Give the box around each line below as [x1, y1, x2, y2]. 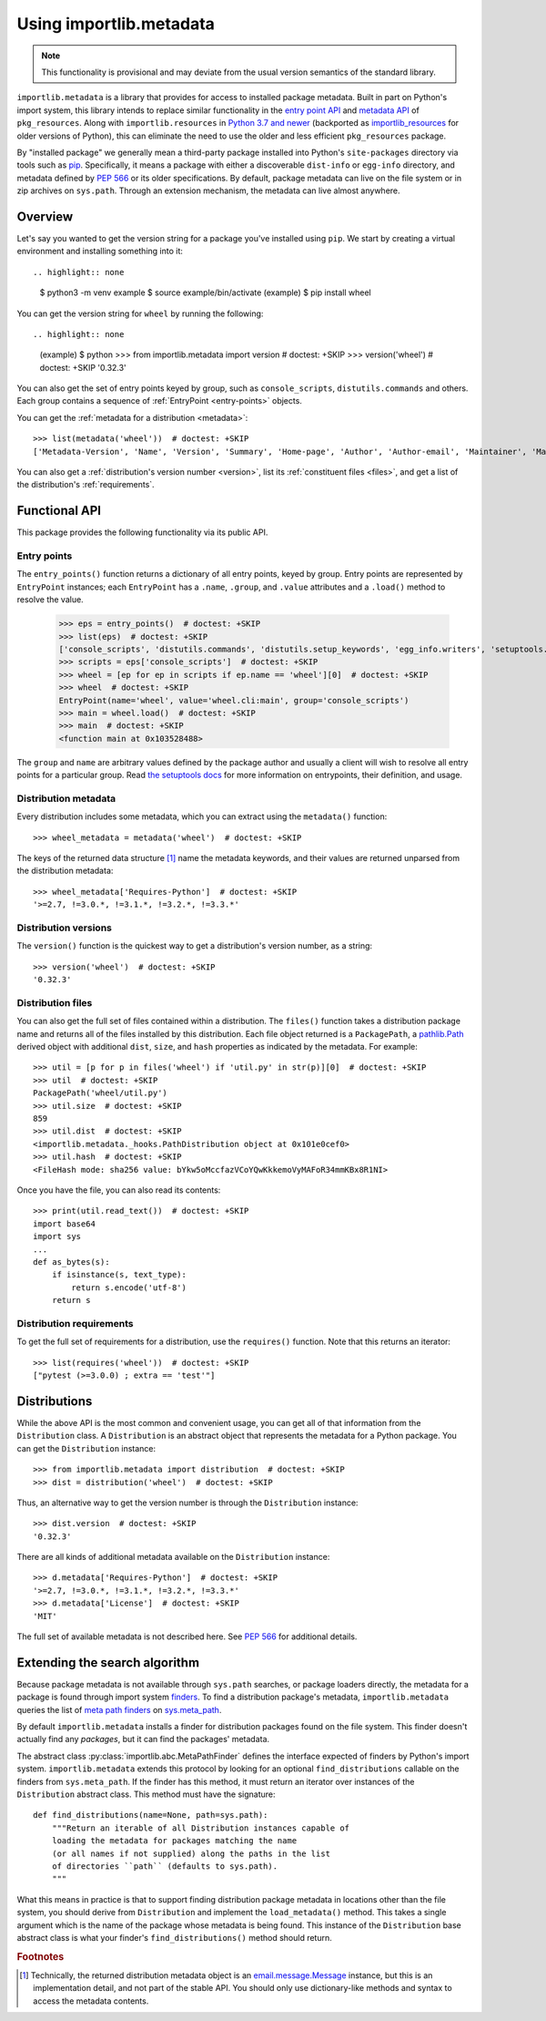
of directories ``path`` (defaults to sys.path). [51, 1862, 278, 1872]
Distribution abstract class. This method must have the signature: [16, 1789, 276, 1800]
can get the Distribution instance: [16, 1442, 157, 1453]
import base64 [33, 1218, 96, 1229]
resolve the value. [16, 594, 84, 605]
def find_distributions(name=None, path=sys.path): [33, 1810, 268, 1821]
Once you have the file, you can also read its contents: [16, 1185, 221, 1195]
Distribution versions [16, 921, 113, 934]
